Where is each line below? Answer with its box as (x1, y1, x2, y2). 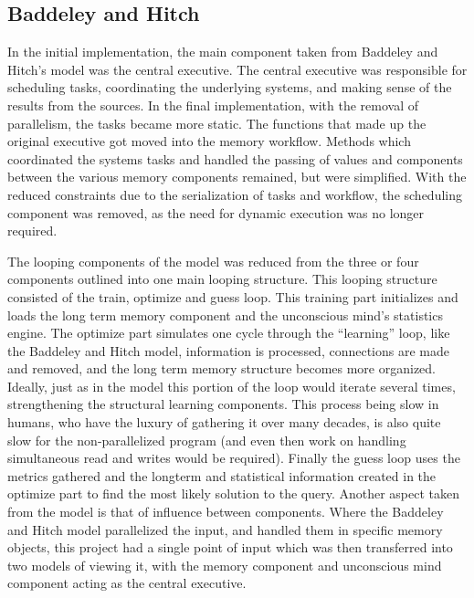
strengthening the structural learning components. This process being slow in (7, 394, 439, 414)
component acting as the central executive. (7, 573, 247, 593)
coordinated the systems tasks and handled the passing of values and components (7, 149, 463, 168)
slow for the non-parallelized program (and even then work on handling (7, 430, 406, 449)
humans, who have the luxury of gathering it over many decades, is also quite (7, 413, 441, 432)
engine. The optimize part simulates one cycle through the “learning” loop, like (7, 323, 450, 342)
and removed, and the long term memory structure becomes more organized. (7, 359, 436, 378)
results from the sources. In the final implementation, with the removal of (7, 95, 419, 114)
